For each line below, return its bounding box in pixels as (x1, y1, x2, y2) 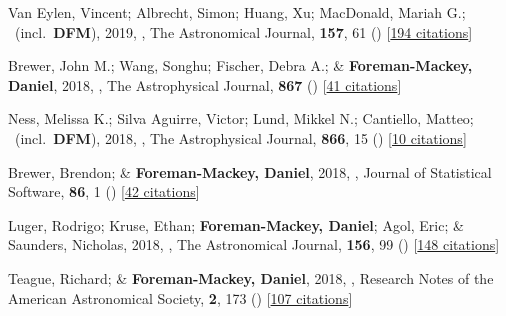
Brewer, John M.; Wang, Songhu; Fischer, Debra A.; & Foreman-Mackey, (8, 55, 473, 76)
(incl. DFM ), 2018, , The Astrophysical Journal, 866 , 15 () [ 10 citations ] (14, 127, 467, 148)
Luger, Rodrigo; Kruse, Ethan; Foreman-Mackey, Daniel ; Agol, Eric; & (8, 214, 464, 235)
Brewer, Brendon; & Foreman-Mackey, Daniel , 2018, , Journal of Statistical (8, 161, 492, 182)
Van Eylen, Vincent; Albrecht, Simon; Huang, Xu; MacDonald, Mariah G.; (8, 2, 466, 22)
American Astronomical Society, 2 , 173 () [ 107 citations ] (8, 287, 353, 308)
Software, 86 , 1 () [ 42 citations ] (8, 181, 200, 202)
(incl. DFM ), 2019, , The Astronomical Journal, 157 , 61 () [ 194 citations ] (14, 21, 473, 42)
